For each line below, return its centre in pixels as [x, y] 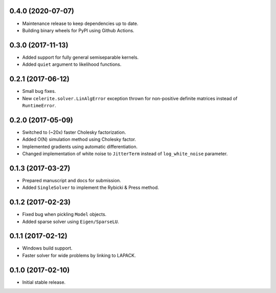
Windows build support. [47, 248]
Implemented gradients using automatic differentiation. [80, 146]
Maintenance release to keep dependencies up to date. [80, 23]
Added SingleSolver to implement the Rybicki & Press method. [91, 188]
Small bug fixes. [39, 91]
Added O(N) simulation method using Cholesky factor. [79, 139]
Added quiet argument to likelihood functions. [72, 64]
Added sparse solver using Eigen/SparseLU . [71, 222]
